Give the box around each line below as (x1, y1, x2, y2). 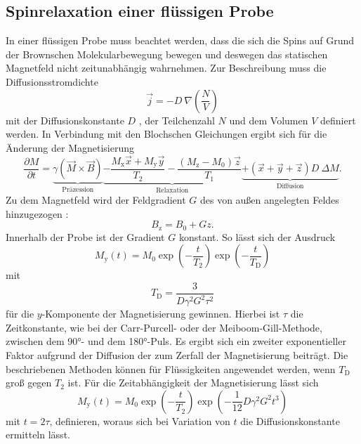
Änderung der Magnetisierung (6, 140, 135, 155)
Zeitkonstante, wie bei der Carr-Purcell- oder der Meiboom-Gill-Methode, (6, 320, 322, 334)
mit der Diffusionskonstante (6, 112, 124, 127)
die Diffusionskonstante (240, 413, 340, 428)
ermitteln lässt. (6, 427, 70, 442)
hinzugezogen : (6, 206, 69, 221)
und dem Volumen (229, 112, 308, 127)
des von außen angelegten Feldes (199, 192, 339, 207)
